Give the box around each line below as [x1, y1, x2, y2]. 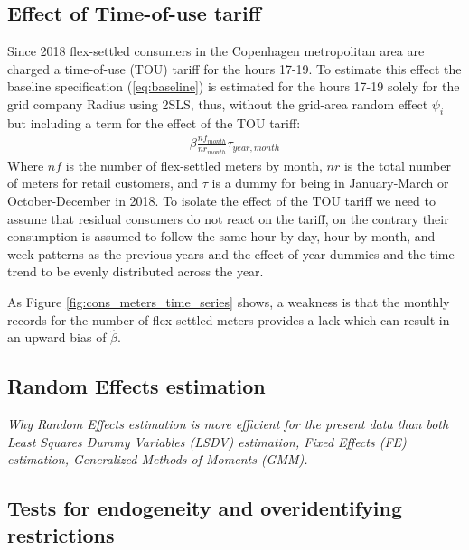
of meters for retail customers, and [7, 173, 199, 192]
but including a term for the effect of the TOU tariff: [7, 113, 301, 132]
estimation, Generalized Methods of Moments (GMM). [7, 450, 308, 469]
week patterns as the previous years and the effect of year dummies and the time [7, 244, 455, 263]
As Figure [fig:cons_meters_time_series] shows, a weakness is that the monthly [7, 292, 450, 311]
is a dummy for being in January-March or [211, 173, 449, 192]
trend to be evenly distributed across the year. [7, 262, 264, 281]
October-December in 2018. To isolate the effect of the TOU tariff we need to [7, 191, 436, 210]
